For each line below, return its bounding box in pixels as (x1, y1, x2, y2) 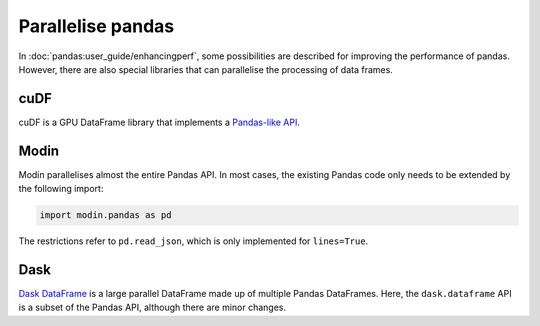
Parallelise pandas (18, 15, 175, 37)
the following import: (18, 183, 104, 195)
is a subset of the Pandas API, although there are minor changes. (18, 301, 287, 314)
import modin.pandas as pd (39, 210, 172, 221)
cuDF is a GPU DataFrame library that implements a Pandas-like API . (18, 116, 300, 128)
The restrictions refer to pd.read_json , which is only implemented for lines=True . (18, 235, 369, 247)
